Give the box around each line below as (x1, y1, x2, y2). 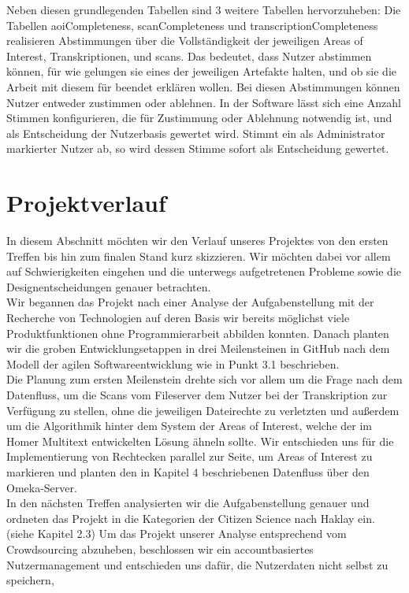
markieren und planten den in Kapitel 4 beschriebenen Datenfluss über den (6, 463, 370, 480)
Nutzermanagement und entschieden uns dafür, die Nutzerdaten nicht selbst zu (6, 556, 389, 573)
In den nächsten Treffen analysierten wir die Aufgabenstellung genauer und (6, 495, 370, 511)
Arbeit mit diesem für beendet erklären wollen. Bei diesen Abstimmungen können (6, 78, 400, 95)
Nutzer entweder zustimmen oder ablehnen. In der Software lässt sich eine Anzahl (6, 94, 401, 110)
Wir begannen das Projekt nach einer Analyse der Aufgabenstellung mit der (6, 294, 374, 310)
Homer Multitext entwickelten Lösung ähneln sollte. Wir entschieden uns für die (6, 432, 394, 449)
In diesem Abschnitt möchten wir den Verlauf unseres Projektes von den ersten (6, 232, 389, 249)
